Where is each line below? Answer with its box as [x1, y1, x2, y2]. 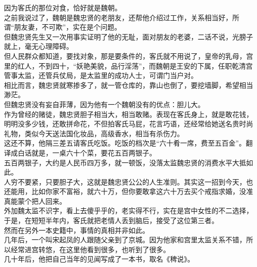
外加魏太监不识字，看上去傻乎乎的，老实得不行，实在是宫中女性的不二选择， [4, 205, 253, 216]
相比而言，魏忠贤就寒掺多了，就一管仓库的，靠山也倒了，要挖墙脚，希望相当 [4, 79, 253, 90]
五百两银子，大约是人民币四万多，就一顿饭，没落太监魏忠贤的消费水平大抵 [4, 157, 246, 167]
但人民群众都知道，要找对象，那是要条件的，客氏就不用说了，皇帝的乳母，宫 [4, 50, 253, 61]
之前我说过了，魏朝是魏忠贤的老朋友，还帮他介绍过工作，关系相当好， [4, 12, 232, 22]
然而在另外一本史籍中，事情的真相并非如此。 [4, 225, 149, 235]
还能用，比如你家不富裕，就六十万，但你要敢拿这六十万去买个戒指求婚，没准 [4, 186, 253, 196]
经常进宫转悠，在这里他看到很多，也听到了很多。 [10, 244, 170, 254]
